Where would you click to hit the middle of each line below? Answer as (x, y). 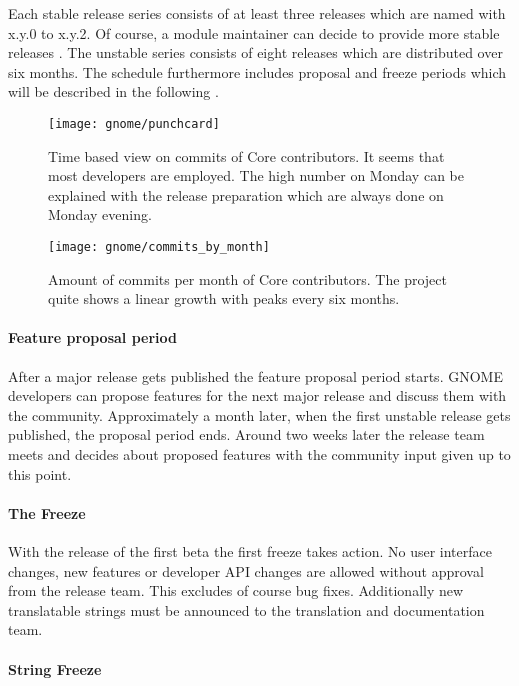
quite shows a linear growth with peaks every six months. (224, 298)
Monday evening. (100, 214)
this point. (40, 473)
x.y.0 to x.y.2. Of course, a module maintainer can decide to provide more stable (254, 32)
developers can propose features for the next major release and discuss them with (257, 395)
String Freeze (55, 668)
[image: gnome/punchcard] (134, 123)
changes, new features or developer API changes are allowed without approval (246, 570)
